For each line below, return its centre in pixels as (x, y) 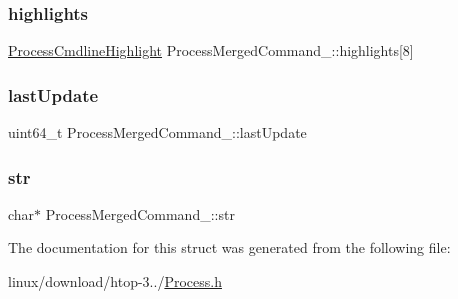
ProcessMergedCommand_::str (140, 213)
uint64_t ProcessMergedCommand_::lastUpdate (157, 132)
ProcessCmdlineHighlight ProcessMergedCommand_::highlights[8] (211, 50)
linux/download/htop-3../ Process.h (115, 281)
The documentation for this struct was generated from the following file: (229, 247)
